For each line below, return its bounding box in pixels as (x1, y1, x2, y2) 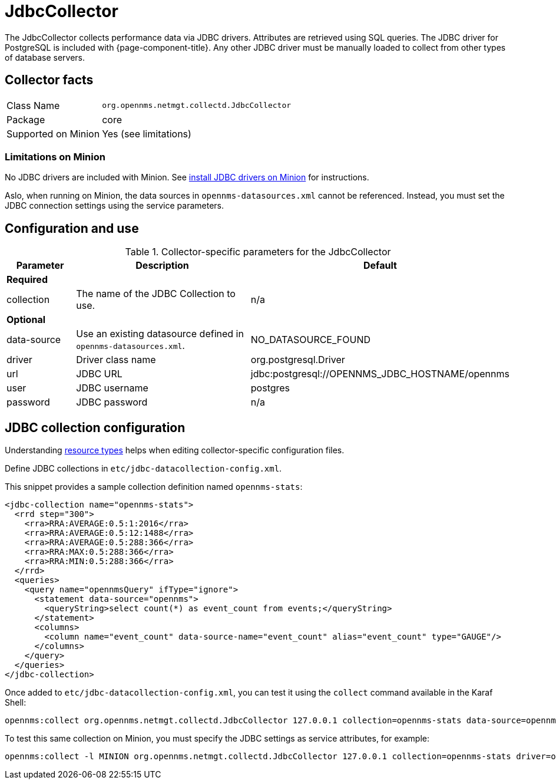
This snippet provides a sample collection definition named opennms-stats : (5, 482, 303, 492)
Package (6, 113, 45, 126)
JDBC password (76, 396, 148, 409)
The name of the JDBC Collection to (76, 288, 236, 300)
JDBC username (76, 382, 148, 394)
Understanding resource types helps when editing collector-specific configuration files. (5, 445, 345, 456)
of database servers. (5, 52, 85, 62)
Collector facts (5, 73, 94, 88)
